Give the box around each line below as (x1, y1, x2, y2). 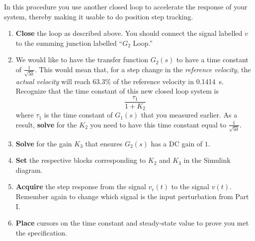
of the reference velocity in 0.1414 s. (113, 76, 224, 86)
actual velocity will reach (15, 76, 90, 86)
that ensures (85, 138, 123, 148)
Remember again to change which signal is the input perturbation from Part (15, 191, 249, 202)
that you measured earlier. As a (141, 110, 238, 120)
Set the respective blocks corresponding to (15, 155, 146, 165)
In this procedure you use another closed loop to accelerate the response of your (4, 1, 248, 11)
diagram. (15, 164, 43, 175)
